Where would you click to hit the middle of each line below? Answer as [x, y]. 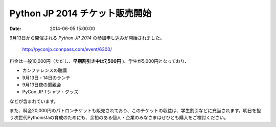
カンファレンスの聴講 [45, 70]
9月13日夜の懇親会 [42, 85]
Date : [15, 29]
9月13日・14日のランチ [46, 78]
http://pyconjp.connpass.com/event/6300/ [67, 49]
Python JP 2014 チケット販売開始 [80, 13]
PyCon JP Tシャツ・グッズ [50, 92]
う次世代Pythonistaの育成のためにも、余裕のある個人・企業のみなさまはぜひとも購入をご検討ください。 [119, 118]
